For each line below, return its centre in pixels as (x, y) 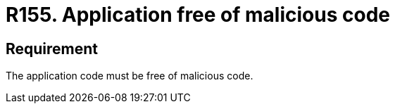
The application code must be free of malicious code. (130, 76)
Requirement (52, 49)
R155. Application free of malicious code (198, 15)
